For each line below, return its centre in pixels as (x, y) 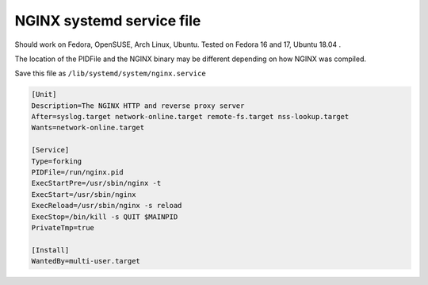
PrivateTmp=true (63, 227)
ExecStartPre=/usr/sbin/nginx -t (96, 183)
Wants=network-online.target (88, 128)
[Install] (50, 250)
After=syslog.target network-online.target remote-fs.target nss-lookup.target (190, 117)
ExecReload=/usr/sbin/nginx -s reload (107, 206)
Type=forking (57, 161)
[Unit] (44, 94)
